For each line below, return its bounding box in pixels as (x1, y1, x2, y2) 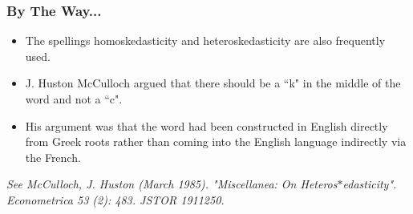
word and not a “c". (25, 91, 123, 107)
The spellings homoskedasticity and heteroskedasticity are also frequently (25, 32, 386, 49)
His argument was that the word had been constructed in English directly (25, 117, 388, 134)
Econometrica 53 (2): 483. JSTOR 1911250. (6, 191, 225, 208)
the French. (25, 148, 81, 165)
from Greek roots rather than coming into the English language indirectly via (25, 133, 407, 150)
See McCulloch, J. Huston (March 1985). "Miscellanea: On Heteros (6, 176, 338, 192)
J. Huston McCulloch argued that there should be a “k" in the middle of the (25, 75, 401, 91)
